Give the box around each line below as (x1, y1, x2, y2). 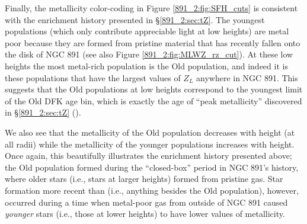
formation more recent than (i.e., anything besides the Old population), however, (5, 184, 299, 196)
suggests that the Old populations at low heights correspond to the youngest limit (5, 83, 303, 95)
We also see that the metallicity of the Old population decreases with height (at (5, 126, 295, 138)
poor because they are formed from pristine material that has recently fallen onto (5, 36, 300, 49)
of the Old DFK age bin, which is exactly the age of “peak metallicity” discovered (5, 94, 302, 107)
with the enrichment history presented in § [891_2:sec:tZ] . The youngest (5, 13, 265, 25)
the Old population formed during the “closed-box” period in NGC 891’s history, (5, 161, 299, 173)
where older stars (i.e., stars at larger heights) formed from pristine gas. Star (5, 172, 283, 185)
